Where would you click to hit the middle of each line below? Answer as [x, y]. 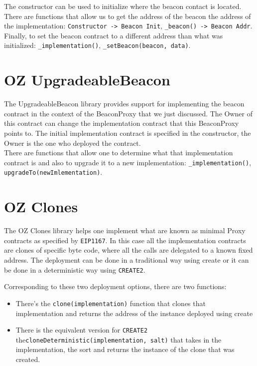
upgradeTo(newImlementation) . [53, 172]
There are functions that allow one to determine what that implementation [119, 153]
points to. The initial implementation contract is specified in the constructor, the [128, 133]
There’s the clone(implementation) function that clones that [111, 303]
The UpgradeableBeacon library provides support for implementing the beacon [124, 104]
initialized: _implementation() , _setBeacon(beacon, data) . [97, 45]
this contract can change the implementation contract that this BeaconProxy [122, 123]
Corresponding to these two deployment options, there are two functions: [115, 286]
